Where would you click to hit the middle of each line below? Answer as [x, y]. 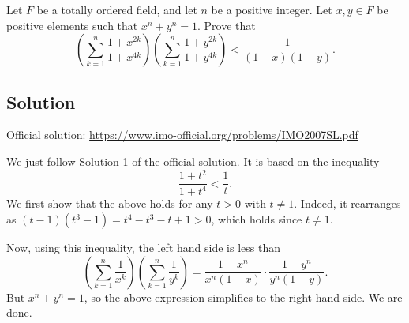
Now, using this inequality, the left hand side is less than [143, 248]
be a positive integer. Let [272, 9]
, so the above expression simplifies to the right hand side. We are [243, 297]
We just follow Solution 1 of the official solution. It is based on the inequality [193, 161]
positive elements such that [72, 25]
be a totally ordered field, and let [117, 9]
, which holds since [257, 219]
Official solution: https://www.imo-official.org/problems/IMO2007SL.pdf [182, 135]
